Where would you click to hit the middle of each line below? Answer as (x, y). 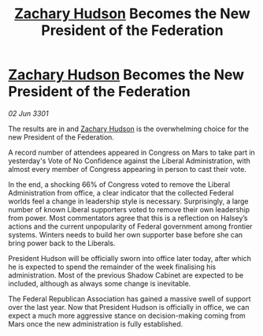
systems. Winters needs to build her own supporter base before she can (126, 234)
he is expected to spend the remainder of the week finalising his (112, 267)
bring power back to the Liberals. (62, 243)
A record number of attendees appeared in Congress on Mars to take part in (132, 152)
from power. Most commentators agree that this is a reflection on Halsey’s (128, 218)
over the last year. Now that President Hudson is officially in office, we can (129, 307)
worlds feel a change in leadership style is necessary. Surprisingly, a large (129, 201)
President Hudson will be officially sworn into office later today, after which (130, 258)
